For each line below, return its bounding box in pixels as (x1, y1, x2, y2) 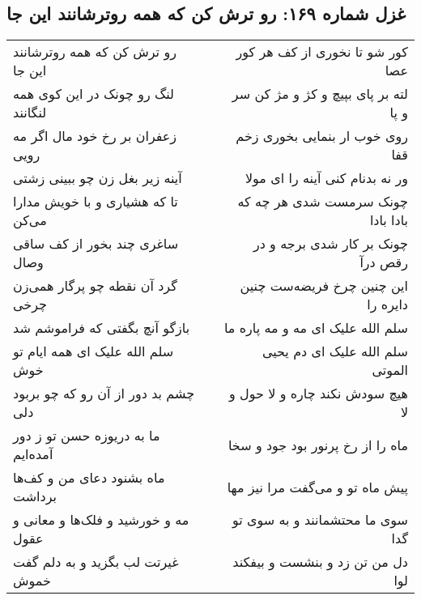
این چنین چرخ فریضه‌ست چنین (240, 276, 408, 296)
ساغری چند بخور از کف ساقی (13, 234, 179, 253)
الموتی (372, 360, 408, 380)
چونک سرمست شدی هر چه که (237, 192, 408, 211)
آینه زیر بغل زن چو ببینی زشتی (13, 168, 182, 188)
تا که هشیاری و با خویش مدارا (13, 192, 178, 211)
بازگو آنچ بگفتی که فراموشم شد (13, 318, 190, 338)
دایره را (367, 295, 408, 314)
